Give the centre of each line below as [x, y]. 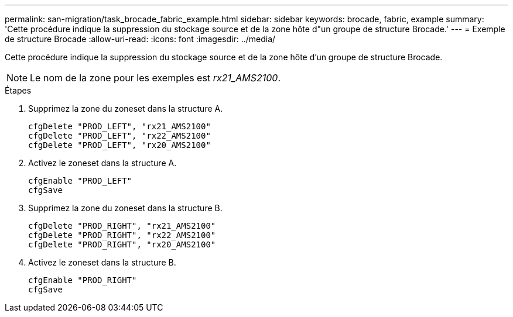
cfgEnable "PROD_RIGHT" [83, 280]
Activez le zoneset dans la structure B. [102, 262]
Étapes [18, 90]
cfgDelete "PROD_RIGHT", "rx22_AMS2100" [122, 235]
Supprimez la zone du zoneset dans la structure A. [126, 108]
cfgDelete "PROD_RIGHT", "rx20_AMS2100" [122, 244]
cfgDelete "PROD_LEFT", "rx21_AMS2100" [119, 126]
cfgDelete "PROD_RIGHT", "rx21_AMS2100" [122, 226]
